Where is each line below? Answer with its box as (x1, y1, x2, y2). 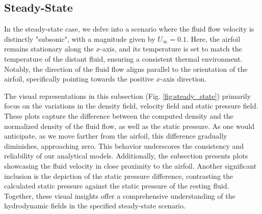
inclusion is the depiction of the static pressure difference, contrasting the (4, 170, 233, 181)
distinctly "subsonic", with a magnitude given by (4, 33, 155, 44)
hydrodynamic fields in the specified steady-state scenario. (4, 200, 186, 211)
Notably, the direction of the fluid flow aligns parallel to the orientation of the (4, 63, 248, 74)
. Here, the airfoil (186, 33, 241, 44)
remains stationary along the (4, 43, 94, 54)
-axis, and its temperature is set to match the (100, 43, 242, 54)
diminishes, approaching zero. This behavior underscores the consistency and (4, 140, 244, 151)
